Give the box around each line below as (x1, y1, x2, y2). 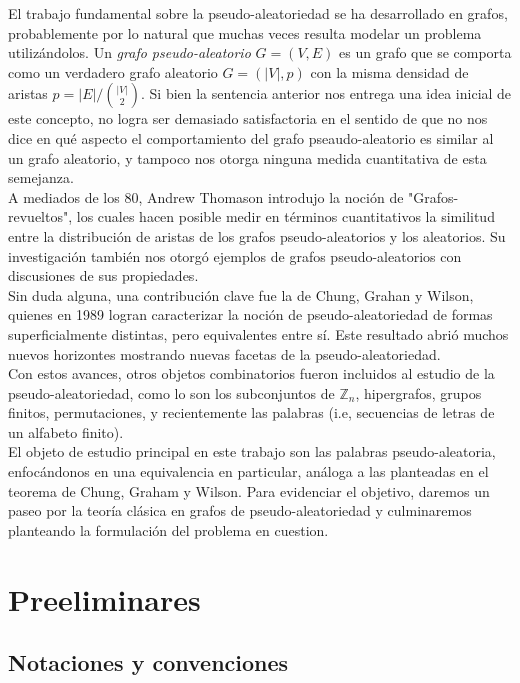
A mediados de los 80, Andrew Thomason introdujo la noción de (8, 186, 404, 207)
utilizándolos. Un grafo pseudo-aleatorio (8, 42, 251, 63)
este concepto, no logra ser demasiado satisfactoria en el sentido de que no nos (8, 108, 488, 129)
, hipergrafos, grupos (355, 382, 482, 403)
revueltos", (8, 206, 73, 227)
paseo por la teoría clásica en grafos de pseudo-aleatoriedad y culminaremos (8, 500, 472, 521)
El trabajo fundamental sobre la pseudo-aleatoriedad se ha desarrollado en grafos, (8, 3, 508, 23)
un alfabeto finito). (8, 421, 124, 442)
